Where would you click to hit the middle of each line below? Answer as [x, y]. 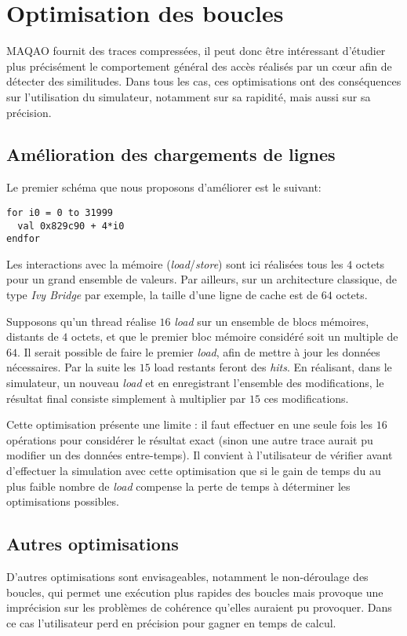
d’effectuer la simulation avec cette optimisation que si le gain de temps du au [194, 470]
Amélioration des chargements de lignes [171, 154]
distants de [33, 336]
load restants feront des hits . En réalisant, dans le [273, 367]
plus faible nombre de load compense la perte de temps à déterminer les [178, 486]
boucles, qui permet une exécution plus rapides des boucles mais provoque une [195, 592]
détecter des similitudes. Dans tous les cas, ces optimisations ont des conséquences [204, 81]
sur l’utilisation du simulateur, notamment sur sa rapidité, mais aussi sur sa [189, 96]
